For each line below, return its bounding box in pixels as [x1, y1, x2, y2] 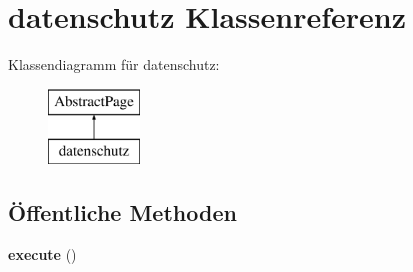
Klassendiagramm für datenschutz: [8, 54, 220, 75]
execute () [8, 244, 77, 265]
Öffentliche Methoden [8, 197, 237, 228]
